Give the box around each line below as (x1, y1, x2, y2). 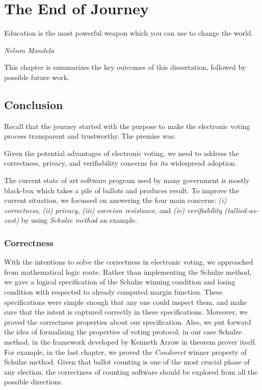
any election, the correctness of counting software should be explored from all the (4, 366, 258, 377)
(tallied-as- (224, 204, 258, 215)
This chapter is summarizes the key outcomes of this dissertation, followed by (4, 62, 246, 72)
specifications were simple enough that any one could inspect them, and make (4, 296, 247, 307)
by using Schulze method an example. (21, 215, 137, 225)
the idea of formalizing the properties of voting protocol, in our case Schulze (4, 326, 242, 337)
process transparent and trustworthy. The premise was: (4, 131, 176, 141)
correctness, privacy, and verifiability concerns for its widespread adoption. (4, 158, 237, 168)
